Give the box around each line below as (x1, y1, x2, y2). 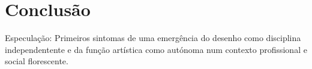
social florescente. (5, 55, 68, 67)
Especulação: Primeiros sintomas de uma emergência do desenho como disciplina (5, 32, 301, 44)
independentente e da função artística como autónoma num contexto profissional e (5, 43, 307, 55)
